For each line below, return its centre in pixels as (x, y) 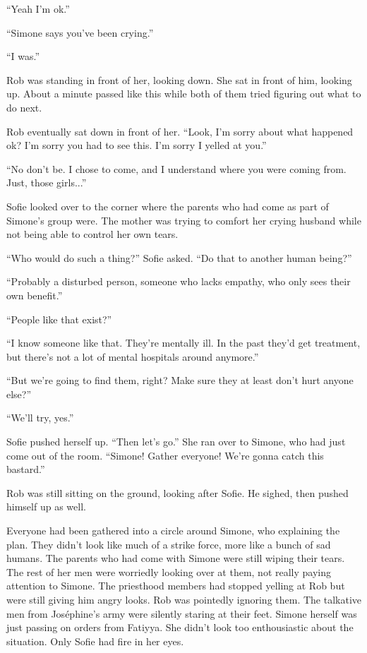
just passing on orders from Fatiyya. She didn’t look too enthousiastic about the (180, 627)
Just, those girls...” (47, 182)
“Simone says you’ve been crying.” (80, 32)
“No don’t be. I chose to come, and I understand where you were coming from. (176, 168)
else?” (19, 394)
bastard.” (26, 469)
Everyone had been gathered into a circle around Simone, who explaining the (173, 531)
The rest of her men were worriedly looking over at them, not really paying (169, 571)
